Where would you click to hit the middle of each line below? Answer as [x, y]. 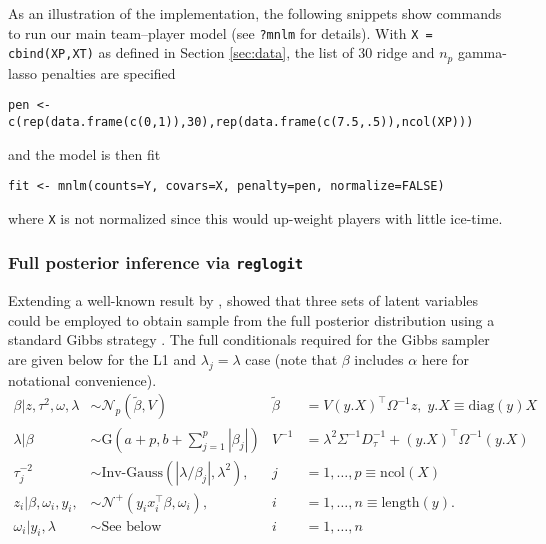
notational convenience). [82, 379]
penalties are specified [108, 72]
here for [445, 359]
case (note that [291, 359]
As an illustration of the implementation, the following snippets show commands [255, 13]
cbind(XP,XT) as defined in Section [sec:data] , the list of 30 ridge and [221, 52]
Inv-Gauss [132, 472]
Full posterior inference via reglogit [156, 262]
